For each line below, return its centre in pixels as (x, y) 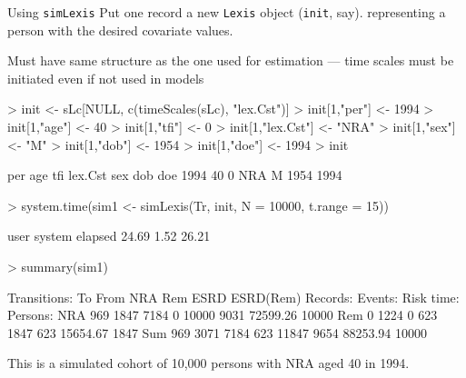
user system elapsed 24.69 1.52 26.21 (109, 236)
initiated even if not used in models (106, 78)
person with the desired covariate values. (120, 30)
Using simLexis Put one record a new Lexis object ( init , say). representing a (227, 12)
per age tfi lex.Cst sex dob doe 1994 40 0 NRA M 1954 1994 (175, 175)
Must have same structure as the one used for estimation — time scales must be (231, 60)
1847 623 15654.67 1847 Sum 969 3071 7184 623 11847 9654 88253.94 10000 (217, 332)
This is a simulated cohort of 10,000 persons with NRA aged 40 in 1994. (208, 363)
